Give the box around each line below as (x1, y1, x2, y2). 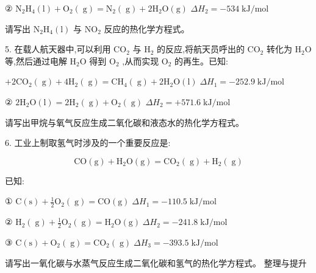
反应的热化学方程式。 (104, 22, 190, 35)
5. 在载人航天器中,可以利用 (5, 43, 111, 55)
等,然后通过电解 (5, 54, 67, 67)
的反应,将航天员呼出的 (156, 43, 245, 55)
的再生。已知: (174, 54, 228, 67)
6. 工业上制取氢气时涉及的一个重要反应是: (5, 136, 171, 149)
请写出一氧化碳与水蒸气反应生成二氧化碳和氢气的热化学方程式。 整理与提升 (5, 256, 307, 269)
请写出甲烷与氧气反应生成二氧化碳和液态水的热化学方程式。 (5, 116, 244, 128)
